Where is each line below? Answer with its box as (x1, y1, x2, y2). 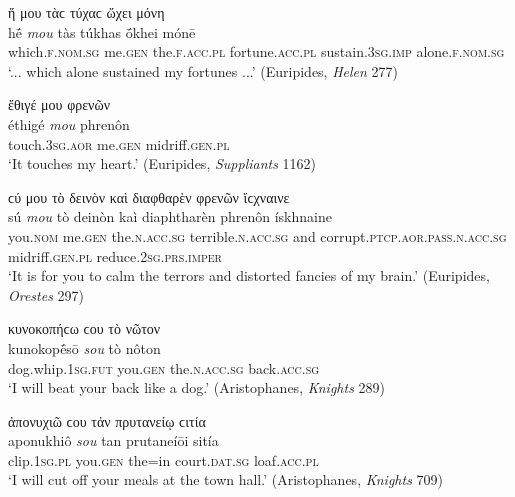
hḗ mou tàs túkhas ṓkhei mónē (8, 21, 196, 42)
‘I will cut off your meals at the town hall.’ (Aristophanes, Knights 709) (8, 469, 443, 490)
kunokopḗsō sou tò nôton (8, 337, 161, 358)
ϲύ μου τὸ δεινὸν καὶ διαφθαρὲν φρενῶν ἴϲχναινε (8, 186, 290, 207)
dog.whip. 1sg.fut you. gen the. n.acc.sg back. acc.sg (8, 357, 320, 378)
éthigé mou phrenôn (8, 113, 130, 134)
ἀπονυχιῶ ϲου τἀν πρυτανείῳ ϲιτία (8, 410, 206, 431)
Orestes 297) (8, 284, 85, 305)
